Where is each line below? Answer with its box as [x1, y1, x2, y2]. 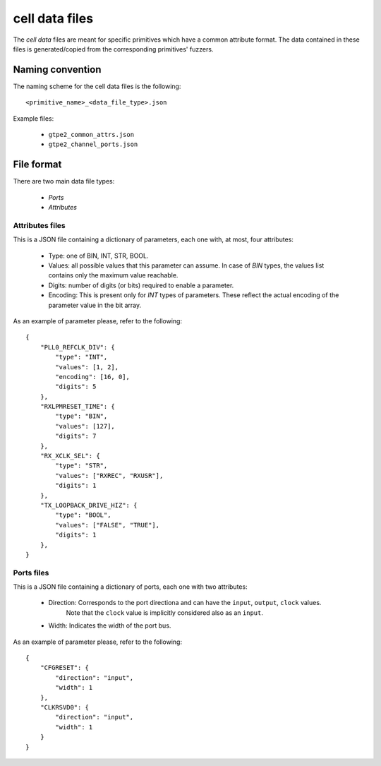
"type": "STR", [55, 462, 108, 469]
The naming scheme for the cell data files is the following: [13, 82, 181, 90]
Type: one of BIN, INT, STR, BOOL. [48, 251, 149, 260]
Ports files [13, 568, 49, 578]
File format [13, 159, 62, 171]
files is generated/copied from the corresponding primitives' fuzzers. [13, 44, 214, 53]
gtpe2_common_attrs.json [48, 131, 134, 139]
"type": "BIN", [55, 412, 108, 420]
